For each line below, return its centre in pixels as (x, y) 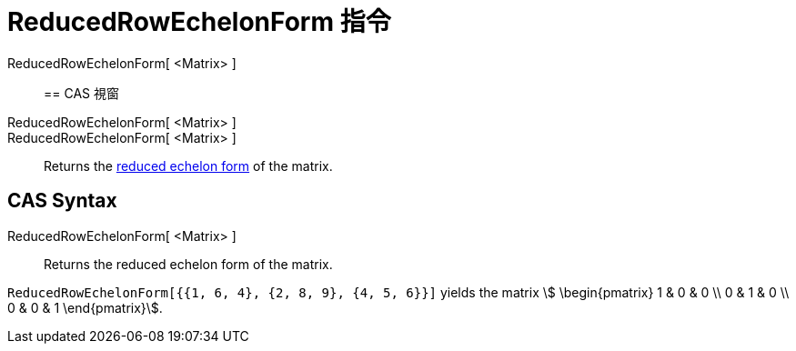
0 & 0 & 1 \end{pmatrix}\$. (85, 307)
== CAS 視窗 (81, 93)
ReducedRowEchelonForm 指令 (199, 22)
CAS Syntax (62, 201)
